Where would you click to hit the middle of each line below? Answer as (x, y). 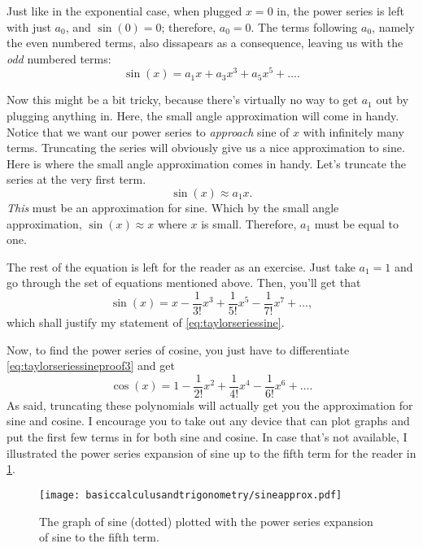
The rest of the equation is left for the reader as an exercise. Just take (181, 266)
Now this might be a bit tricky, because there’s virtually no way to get (182, 100)
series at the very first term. (76, 179)
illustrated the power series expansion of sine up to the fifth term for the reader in (211, 452)
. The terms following (304, 26)
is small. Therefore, (249, 223)
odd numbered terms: (59, 58)
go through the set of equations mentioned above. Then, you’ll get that (184, 283)
